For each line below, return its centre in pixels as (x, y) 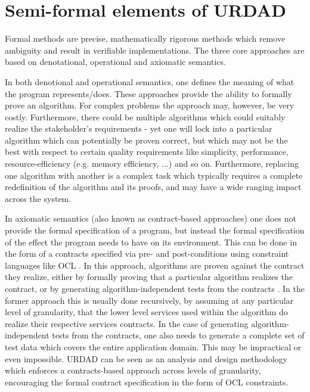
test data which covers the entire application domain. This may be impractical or (153, 346)
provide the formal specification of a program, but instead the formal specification (155, 230)
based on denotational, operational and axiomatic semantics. (115, 62)
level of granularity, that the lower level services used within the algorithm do (146, 312)
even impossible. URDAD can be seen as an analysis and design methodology (146, 358)
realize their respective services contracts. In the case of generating (127, 323)
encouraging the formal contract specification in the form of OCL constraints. (147, 382)
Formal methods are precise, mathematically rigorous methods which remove (145, 38)
